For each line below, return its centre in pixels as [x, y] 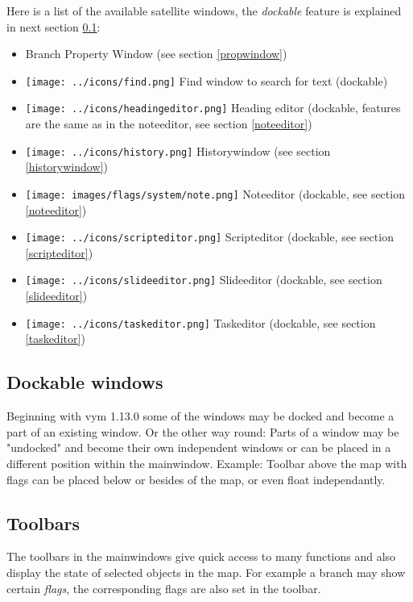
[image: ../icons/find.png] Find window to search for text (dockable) [206, 80]
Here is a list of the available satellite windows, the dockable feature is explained [204, 10]
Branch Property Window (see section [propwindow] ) [156, 54]
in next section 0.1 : [54, 26]
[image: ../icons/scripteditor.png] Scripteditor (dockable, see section [209, 237]
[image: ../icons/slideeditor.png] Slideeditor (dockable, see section [204, 280]
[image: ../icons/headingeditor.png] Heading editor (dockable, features [213, 108]
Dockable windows [85, 382]
